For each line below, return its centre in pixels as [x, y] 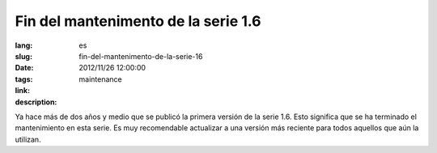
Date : [24, 68]
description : [36, 102]
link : [23, 91]
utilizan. [28, 139]
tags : [24, 79]
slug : [23, 56]
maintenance [100, 79]
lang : [24, 45]
